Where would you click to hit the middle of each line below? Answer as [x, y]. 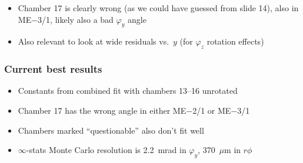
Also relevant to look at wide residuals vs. [94, 41]
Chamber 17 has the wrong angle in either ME [102, 110]
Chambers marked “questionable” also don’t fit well [111, 130]
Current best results [53, 69]
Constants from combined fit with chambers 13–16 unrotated [128, 91]
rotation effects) [235, 41]
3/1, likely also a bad [76, 19]
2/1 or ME [212, 110]
